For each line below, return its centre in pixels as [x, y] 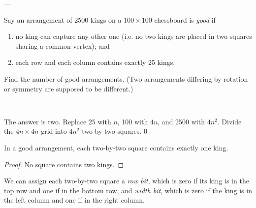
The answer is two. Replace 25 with [58, 121]
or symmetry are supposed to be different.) [69, 88]
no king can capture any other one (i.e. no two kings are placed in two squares [134, 36]
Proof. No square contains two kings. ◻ [64, 164]
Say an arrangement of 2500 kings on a [63, 19]
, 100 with [133, 121]
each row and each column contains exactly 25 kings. [95, 62]
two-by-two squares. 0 [114, 131]
